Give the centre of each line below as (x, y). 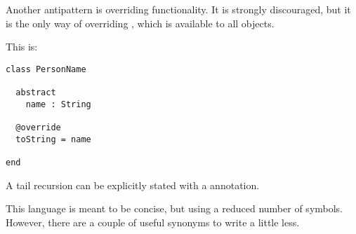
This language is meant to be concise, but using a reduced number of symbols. (174, 208)
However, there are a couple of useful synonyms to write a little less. (153, 222)
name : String (58, 104)
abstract (36, 93)
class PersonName (46, 69)
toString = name (53, 139)
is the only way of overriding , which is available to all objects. (140, 23)
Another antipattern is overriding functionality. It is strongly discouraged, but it (178, 9)
